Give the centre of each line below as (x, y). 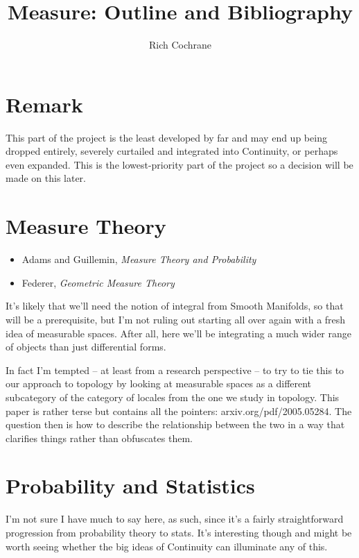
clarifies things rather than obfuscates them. (99, 438)
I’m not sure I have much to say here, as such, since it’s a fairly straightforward (175, 519)
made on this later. (46, 178)
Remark (44, 104)
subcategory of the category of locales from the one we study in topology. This (173, 397)
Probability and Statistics (130, 485)
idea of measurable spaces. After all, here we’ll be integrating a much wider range (178, 333)
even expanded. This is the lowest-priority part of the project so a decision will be (179, 164)
